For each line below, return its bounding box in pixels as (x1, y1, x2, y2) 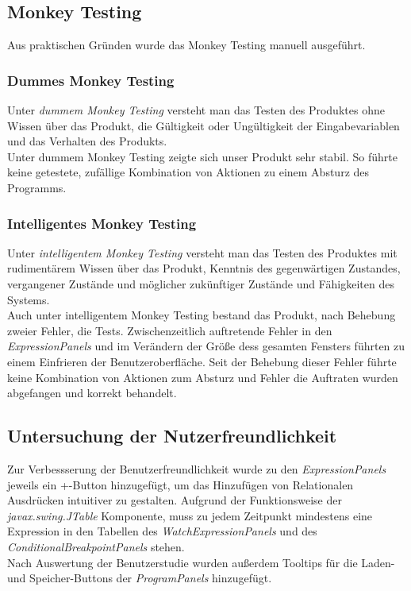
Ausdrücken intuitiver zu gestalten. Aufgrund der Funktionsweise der (7, 492, 342, 508)
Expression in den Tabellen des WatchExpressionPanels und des (7, 523, 317, 539)
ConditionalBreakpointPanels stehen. (7, 538, 185, 554)
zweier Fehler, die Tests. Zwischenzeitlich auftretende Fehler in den (7, 322, 332, 338)
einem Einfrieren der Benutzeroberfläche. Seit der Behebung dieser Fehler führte (7, 353, 397, 369)
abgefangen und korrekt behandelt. (7, 384, 177, 401)
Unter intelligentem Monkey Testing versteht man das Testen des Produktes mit (7, 244, 398, 261)
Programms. (7, 179, 67, 195)
